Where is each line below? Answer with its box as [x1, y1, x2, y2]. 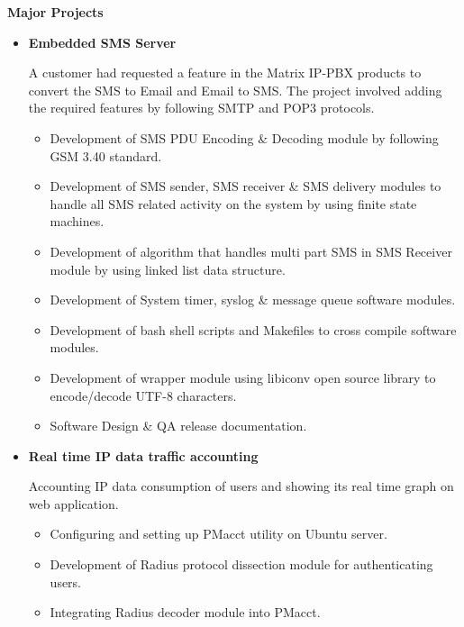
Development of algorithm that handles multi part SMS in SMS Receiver [50, 241, 452, 260]
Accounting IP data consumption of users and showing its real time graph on [28, 477, 454, 495]
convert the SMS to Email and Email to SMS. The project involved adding [28, 80, 442, 99]
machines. [50, 212, 105, 231]
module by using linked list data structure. [50, 259, 286, 278]
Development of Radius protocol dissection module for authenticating [50, 555, 433, 574]
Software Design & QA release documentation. [50, 416, 307, 435]
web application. [28, 494, 119, 513]
